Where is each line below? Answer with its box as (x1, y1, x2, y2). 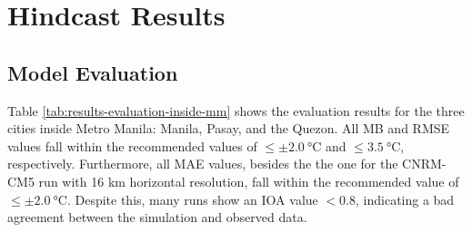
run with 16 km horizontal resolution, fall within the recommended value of (38, 171, 459, 190)
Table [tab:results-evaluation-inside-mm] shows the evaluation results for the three (7, 101, 465, 120)
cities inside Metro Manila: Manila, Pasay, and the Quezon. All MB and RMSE (7, 119, 450, 138)
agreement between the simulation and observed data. (7, 208, 307, 227)
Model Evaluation (7, 58, 178, 86)
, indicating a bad (356, 189, 455, 208)
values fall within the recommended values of (7, 136, 257, 155)
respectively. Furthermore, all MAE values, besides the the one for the (7, 154, 398, 173)
